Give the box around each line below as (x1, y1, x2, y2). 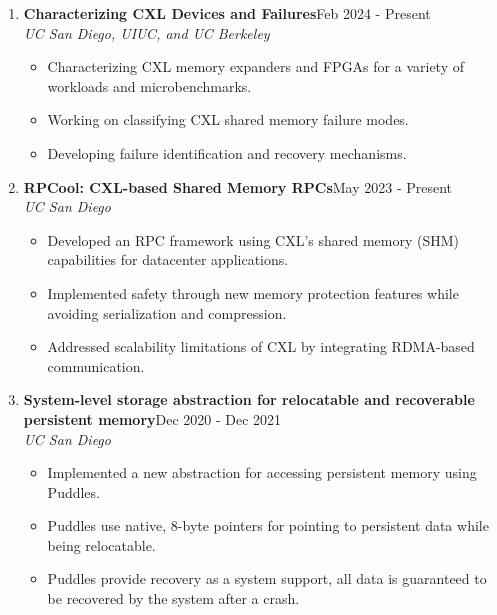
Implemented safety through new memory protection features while (47, 282, 459, 303)
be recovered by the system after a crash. (47, 588, 300, 609)
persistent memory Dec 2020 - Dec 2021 (23, 408, 282, 429)
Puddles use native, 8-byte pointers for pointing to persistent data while (47, 515, 489, 536)
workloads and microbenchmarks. (47, 75, 252, 96)
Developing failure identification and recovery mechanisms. (47, 142, 407, 163)
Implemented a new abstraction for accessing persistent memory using (47, 462, 477, 483)
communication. (47, 355, 145, 376)
